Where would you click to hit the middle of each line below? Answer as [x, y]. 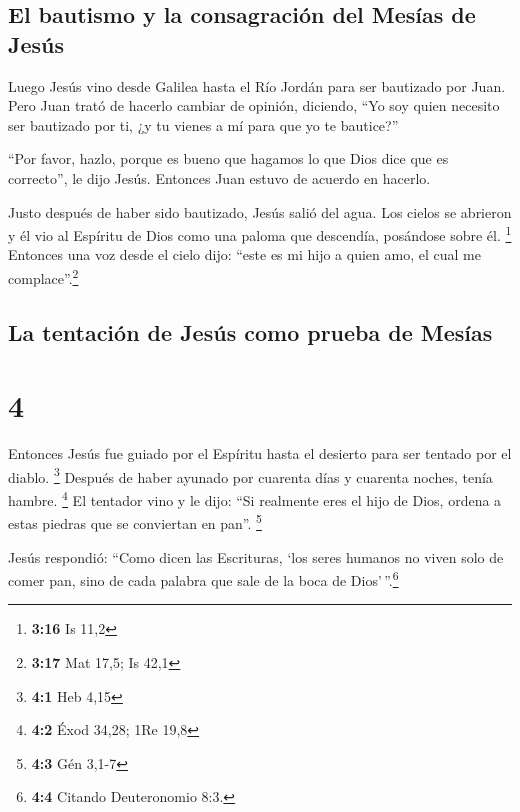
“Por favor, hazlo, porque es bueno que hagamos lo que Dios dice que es [228, 158]
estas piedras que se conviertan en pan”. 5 [135, 521]
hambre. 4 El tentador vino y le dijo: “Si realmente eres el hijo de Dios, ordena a [255, 498]
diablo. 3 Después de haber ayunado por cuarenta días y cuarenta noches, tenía [250, 475]
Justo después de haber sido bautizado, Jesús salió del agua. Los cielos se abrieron [260, 211]
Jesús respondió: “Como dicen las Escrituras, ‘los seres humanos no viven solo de [256, 556]
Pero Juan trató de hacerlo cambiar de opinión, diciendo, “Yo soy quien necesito [254, 105]
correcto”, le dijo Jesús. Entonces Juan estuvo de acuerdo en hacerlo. [219, 177]
